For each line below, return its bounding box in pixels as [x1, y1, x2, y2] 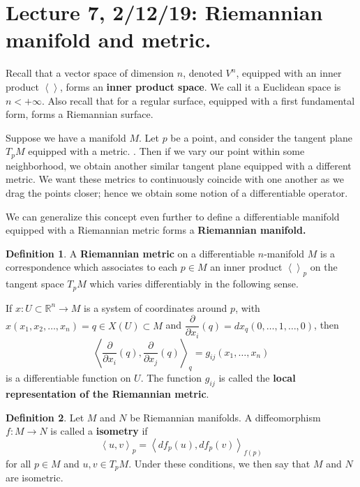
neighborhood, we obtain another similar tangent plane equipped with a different [6, 158, 352, 172]
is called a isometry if [50, 424, 148, 438]
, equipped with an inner [236, 66, 342, 80]
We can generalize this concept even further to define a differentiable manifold [6, 209, 340, 223]
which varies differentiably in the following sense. [89, 276, 299, 291]
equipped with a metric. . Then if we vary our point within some [28, 144, 305, 158]
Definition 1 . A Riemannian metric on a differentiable [6, 246, 255, 260]
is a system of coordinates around [84, 300, 227, 315]
